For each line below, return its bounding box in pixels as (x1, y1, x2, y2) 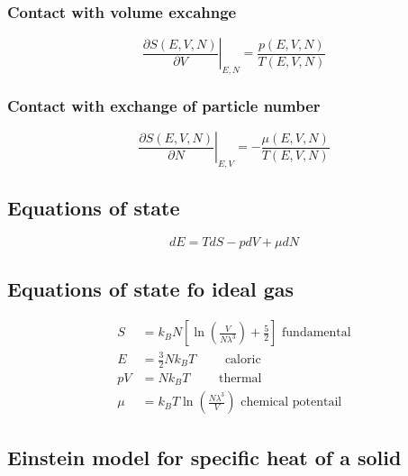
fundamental (282, 326, 351, 340)
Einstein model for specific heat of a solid (7, 443, 402, 471)
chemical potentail (240, 396, 342, 409)
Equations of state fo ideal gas (7, 274, 295, 302)
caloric (224, 353, 261, 366)
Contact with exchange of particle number (7, 94, 321, 116)
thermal (218, 371, 262, 385)
